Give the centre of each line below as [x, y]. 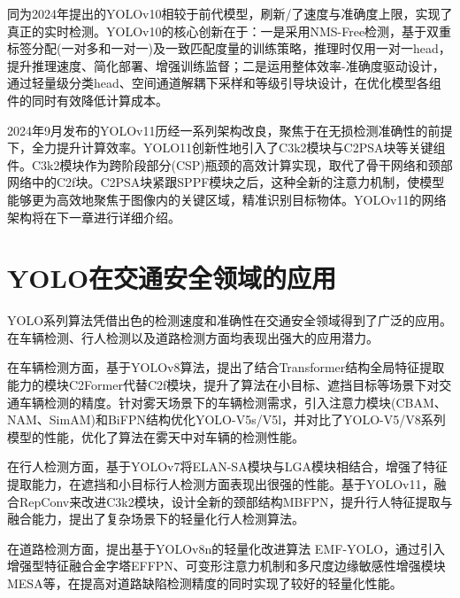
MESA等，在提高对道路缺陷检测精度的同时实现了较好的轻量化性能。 [205, 582]
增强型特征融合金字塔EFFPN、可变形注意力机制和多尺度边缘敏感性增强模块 [226, 566]
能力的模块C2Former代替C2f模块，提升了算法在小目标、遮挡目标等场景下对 [223, 385]
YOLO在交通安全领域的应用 [172, 278]
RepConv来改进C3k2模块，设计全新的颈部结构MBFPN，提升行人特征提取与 [236, 501]
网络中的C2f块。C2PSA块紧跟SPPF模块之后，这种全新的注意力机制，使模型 [226, 182]
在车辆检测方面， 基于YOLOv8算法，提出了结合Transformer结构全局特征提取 [226, 367]
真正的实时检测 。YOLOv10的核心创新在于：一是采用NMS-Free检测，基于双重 [230, 31]
